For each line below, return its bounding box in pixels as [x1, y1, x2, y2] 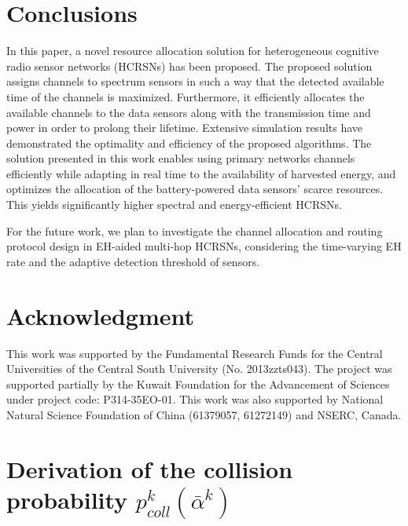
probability [6, 483, 128, 515]
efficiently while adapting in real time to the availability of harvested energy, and [6, 165, 396, 181]
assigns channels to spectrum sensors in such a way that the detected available [6, 73, 384, 89]
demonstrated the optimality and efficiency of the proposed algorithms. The [6, 134, 372, 151]
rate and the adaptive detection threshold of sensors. [6, 253, 260, 269]
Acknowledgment [6, 299, 194, 331]
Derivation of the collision [6, 452, 293, 484]
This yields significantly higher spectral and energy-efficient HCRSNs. [6, 196, 342, 213]
